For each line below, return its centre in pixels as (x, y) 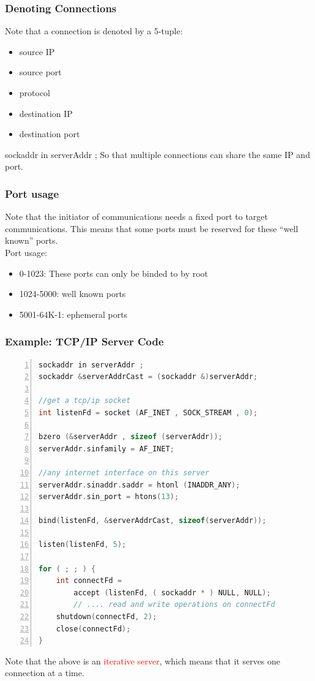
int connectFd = (89, 581)
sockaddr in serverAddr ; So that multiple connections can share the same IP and (157, 154)
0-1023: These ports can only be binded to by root (114, 273)
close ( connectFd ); (93, 629)
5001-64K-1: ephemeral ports (73, 314)
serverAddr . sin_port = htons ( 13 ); (109, 497)
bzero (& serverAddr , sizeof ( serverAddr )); (131, 437)
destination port (50, 134)
